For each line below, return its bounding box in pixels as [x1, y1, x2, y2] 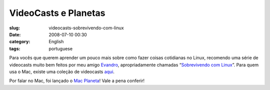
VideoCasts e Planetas [9, 7, 105, 18]
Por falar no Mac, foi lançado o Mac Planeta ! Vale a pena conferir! [9, 78, 145, 84]
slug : [9, 25, 20, 31]
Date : [9, 31, 21, 37]
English [48, 39, 64, 45]
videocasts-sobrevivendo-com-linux [48, 25, 124, 31]
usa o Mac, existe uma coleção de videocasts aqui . [9, 69, 115, 75]
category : [9, 39, 30, 45]
